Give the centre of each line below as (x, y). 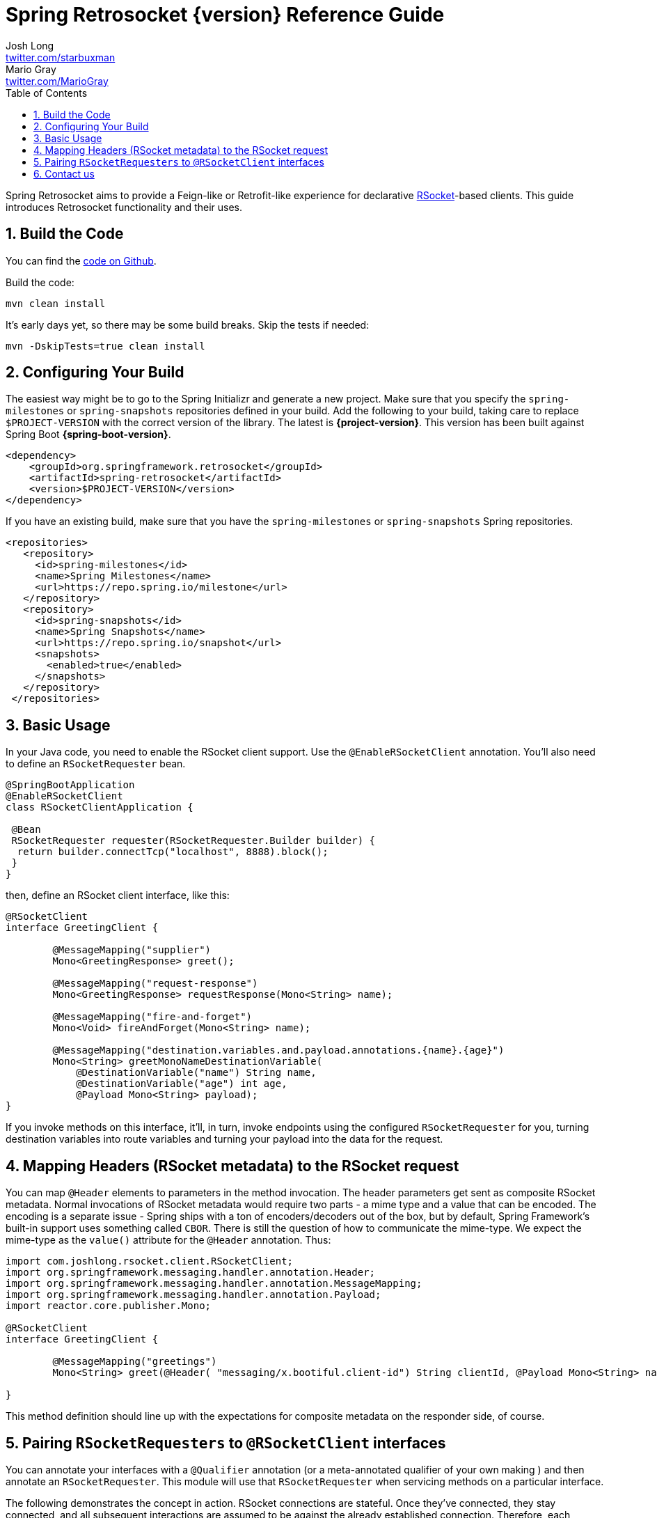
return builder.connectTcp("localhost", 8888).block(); (173, 852)
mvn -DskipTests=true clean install (105, 346)
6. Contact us (64, 173)
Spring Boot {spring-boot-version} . (88, 435)
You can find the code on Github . (81, 260)
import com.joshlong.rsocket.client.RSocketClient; (150, 1261)
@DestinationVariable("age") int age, (182, 1084)
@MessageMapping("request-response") (155, 984)
